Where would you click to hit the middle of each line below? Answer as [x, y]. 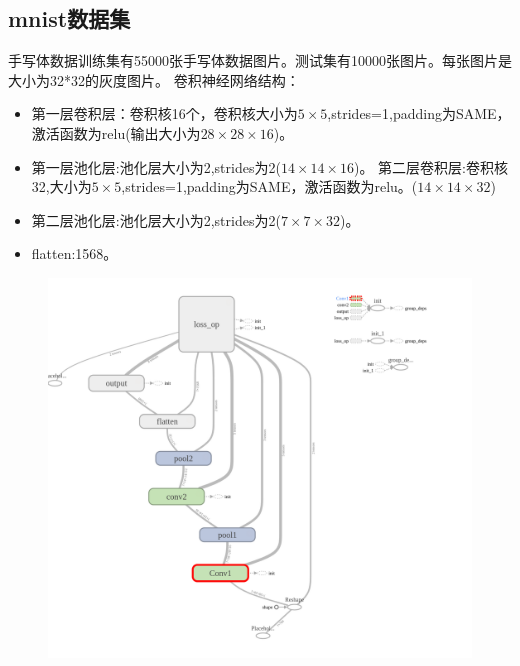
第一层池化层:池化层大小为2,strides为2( [156, 166]
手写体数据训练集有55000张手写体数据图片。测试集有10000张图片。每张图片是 [260, 60]
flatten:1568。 [74, 253]
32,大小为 [61, 186]
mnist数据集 [69, 18]
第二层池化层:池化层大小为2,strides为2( [156, 219]
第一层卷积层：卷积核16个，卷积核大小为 [164, 113]
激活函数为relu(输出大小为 [116, 132]
